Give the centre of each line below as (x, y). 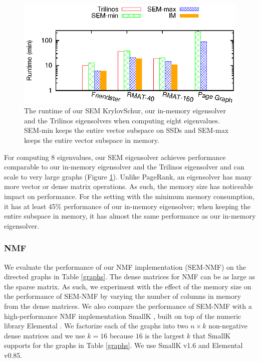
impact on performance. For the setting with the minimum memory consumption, (129, 196)
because (121, 335)
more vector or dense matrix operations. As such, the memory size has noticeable (129, 186)
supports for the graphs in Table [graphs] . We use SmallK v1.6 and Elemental (123, 345)
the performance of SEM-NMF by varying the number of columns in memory (122, 296)
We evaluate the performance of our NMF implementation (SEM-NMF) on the (125, 266)
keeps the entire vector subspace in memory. (92, 140)
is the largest (165, 335)
